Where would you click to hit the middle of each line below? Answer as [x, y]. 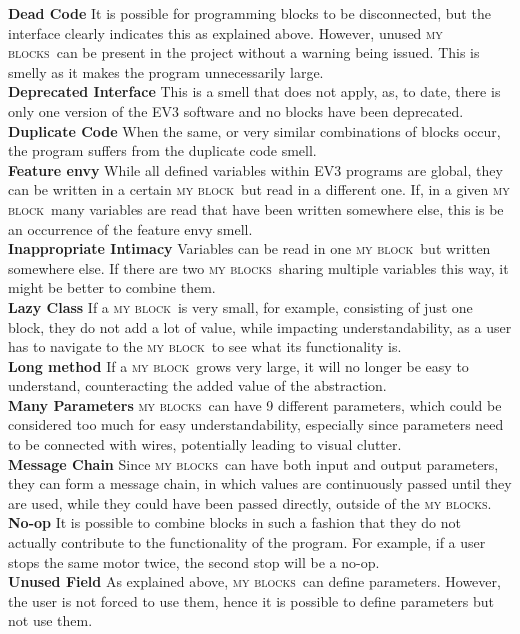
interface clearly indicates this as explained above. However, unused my [225, 32]
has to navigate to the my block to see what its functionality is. [205, 346]
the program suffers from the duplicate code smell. [162, 150]
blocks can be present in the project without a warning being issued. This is [244, 52]
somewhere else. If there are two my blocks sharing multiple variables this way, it [258, 267]
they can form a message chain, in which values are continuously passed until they [260, 483]
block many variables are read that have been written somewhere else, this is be [256, 208]
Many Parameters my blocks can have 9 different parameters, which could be [255, 404]
